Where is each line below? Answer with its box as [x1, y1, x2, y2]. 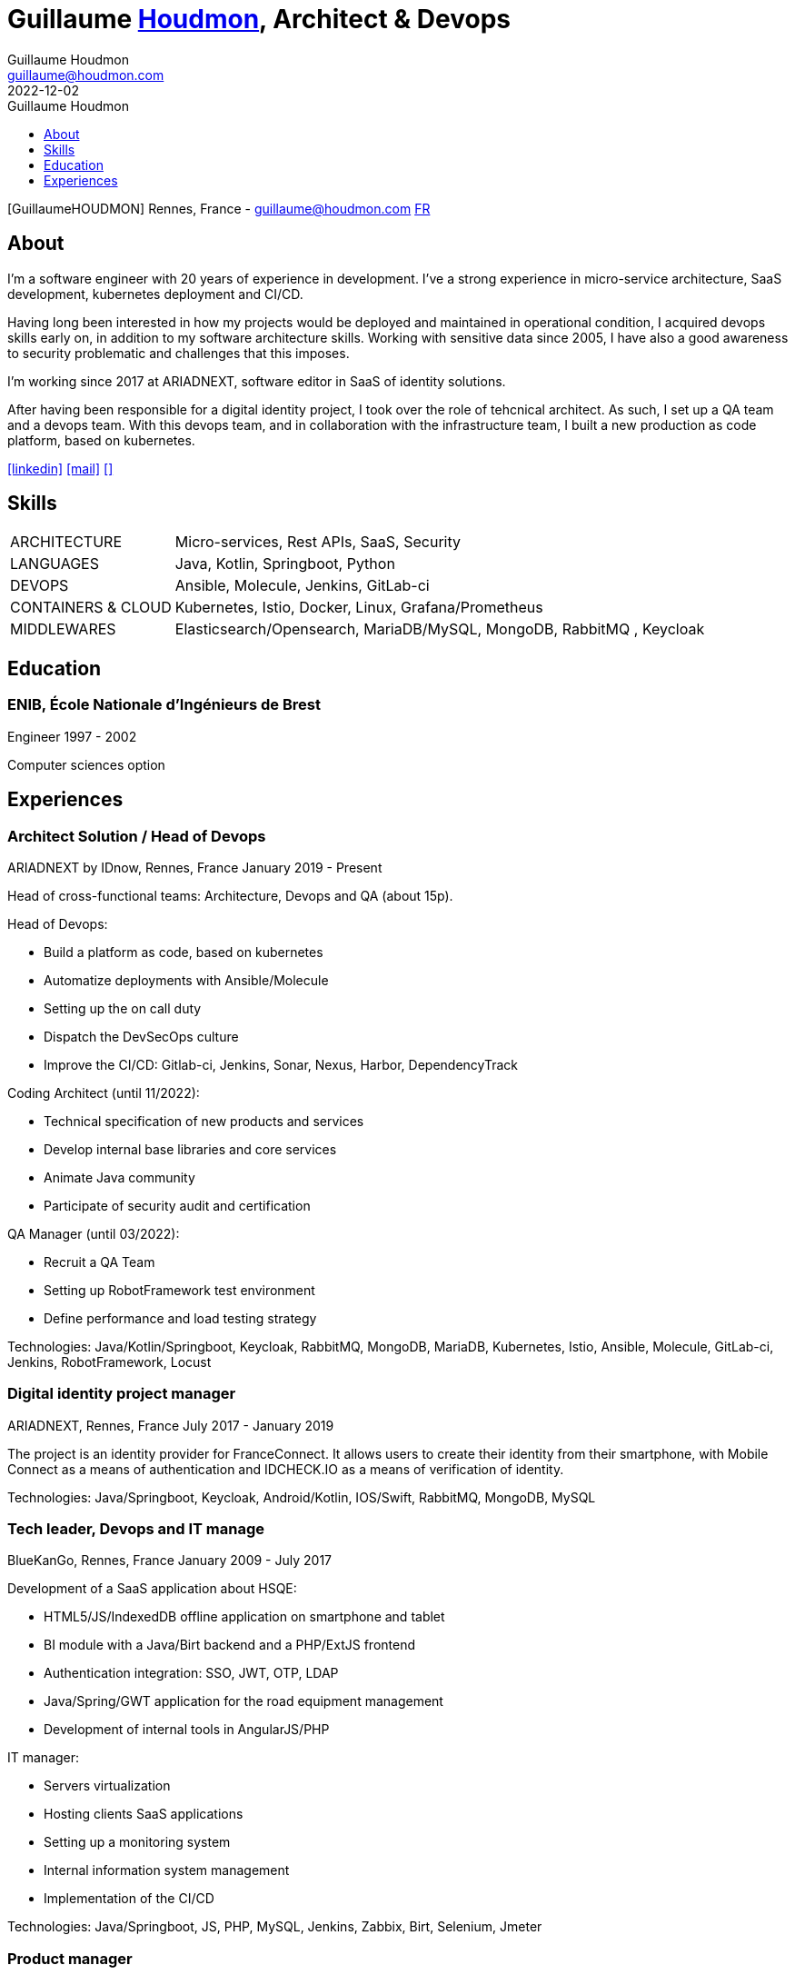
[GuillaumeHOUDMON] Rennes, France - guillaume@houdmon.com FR [7, 200, 431, 216]
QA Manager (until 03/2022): [7, 1225, 180, 1242]
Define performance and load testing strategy [44, 1310, 317, 1326]
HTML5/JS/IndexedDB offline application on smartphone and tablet [44, 1609, 445, 1625]
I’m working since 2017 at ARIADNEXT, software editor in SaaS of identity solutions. [7, 373, 506, 389]
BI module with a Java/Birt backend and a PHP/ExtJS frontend [44, 1637, 416, 1653]
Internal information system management [44, 1862, 290, 1879]
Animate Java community [44, 1169, 195, 1185]
